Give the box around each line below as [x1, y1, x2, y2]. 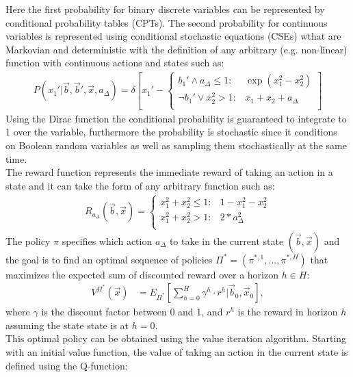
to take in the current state [169, 233, 284, 248]
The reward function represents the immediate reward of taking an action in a [5, 165, 333, 179]
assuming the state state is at [5, 317, 129, 332]
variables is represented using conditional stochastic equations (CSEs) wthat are [5, 29, 341, 43]
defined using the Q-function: [5, 358, 128, 372]
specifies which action [62, 233, 153, 248]
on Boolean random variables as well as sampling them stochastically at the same [5, 138, 347, 153]
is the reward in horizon [237, 304, 338, 319]
